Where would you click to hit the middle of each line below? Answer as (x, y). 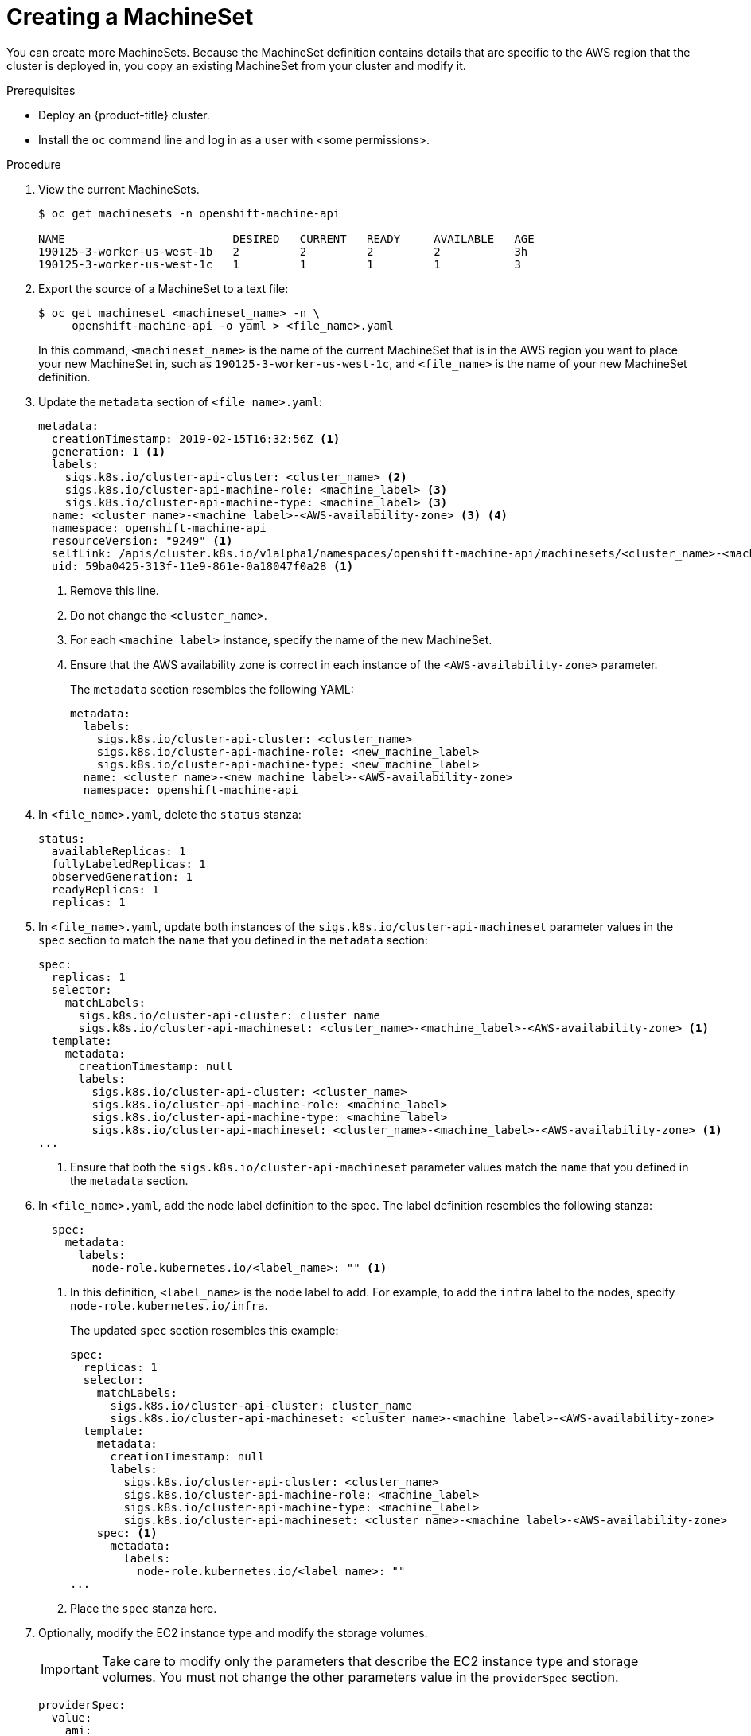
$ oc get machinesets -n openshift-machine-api (189, 213)
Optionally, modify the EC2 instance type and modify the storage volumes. (233, 1632)
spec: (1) (127, 1533)
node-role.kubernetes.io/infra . (169, 1305)
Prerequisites (41, 90)
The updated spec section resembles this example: (204, 1330)
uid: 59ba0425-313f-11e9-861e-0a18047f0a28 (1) (202, 566)
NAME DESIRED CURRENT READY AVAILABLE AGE (286, 239)
